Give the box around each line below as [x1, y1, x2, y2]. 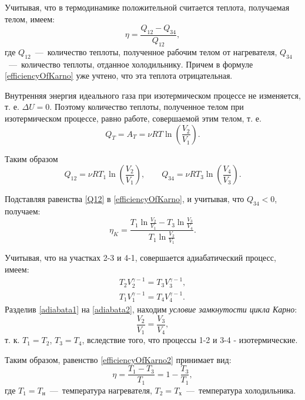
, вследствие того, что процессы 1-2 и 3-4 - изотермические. [82, 334, 298, 346]
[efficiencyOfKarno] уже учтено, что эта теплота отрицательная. [5, 69, 233, 82]
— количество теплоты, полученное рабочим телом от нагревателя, [35, 45, 277, 58]
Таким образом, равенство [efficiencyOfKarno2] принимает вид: [5, 353, 232, 365]
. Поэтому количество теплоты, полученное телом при [49, 100, 244, 113]
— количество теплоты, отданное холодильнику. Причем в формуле [8, 58, 253, 70]
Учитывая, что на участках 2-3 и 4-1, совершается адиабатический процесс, [5, 251, 276, 264]
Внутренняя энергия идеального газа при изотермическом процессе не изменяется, [5, 89, 301, 101]
